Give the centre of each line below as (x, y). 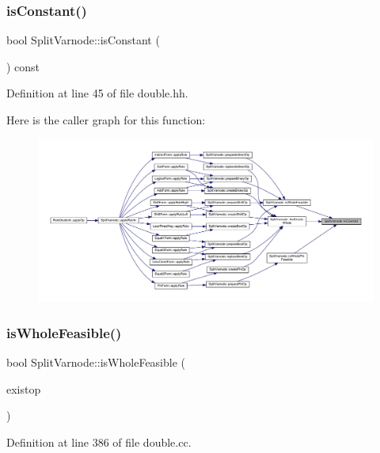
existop (24, 388)
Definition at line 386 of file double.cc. (99, 442)
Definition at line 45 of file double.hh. (97, 93)
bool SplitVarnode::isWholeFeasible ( (96, 362)
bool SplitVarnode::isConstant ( (83, 40)
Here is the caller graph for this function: (106, 120)
